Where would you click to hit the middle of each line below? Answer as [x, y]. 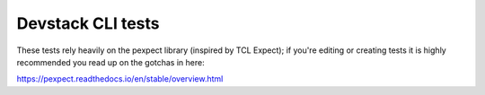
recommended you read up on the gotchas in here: [111, 62]
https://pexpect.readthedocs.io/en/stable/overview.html [120, 79]
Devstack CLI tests [88, 23]
